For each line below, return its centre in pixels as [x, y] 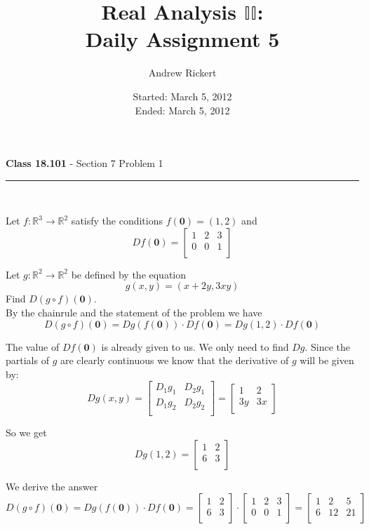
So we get [26, 433]
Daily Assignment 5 [182, 39]
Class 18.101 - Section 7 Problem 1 [85, 163]
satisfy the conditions [117, 221]
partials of [27, 360]
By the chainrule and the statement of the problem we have [134, 313]
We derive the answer [52, 486]
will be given [327, 360]
